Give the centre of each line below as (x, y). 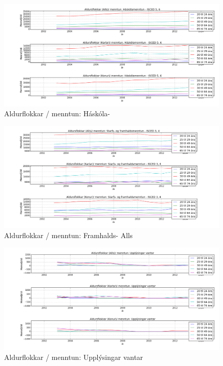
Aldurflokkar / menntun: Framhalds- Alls (68, 235)
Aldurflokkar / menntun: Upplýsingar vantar (74, 357)
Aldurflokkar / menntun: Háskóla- (57, 113)
